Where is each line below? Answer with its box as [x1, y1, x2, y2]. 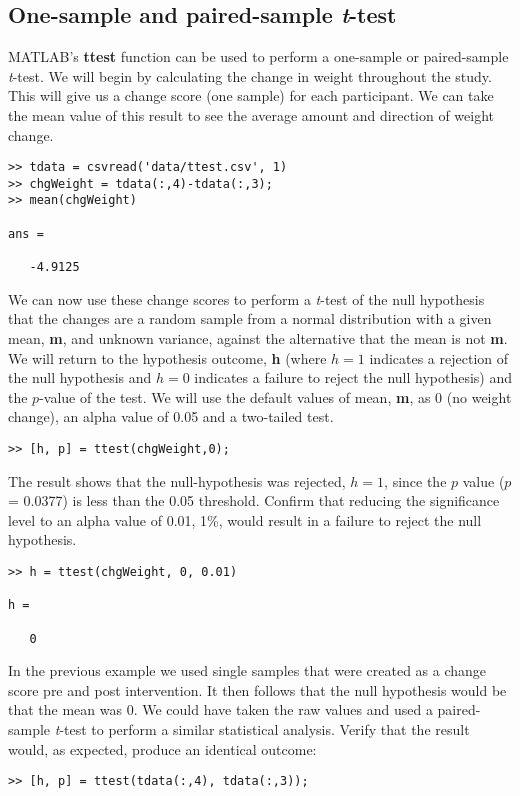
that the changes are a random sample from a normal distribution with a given [8, 308, 492, 329]
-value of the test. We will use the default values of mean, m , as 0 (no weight [39, 386, 512, 407]
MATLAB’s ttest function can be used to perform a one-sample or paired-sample [8, 46, 509, 67]
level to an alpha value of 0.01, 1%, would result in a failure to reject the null [8, 509, 482, 530]
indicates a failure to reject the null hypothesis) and [194, 367, 513, 388]
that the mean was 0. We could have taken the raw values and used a [8, 699, 433, 720]
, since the [384, 470, 447, 491]
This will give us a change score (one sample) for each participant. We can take [8, 85, 494, 106]
